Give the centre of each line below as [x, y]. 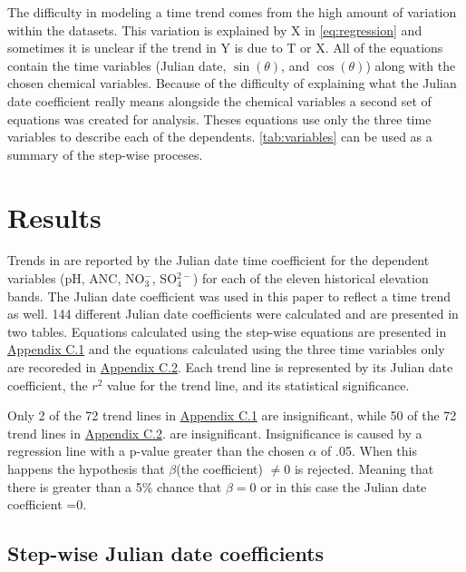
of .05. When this [369, 451]
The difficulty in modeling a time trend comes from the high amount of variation [232, 12]
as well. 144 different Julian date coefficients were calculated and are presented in [233, 314]
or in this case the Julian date [344, 486]
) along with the [411, 65]
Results [54, 217]
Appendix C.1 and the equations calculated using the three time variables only [226, 349]
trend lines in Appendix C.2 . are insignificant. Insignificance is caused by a [215, 433]
